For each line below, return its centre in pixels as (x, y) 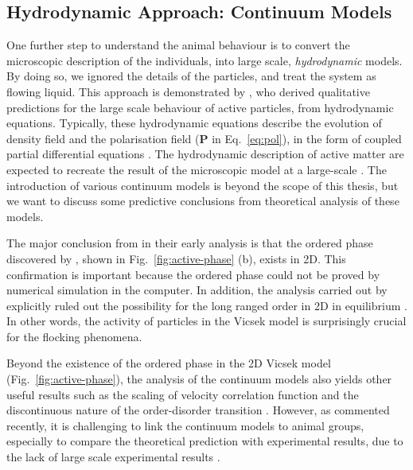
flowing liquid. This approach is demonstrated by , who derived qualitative (188, 91)
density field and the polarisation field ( (103, 138)
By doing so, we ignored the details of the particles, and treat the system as (191, 76)
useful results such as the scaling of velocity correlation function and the (183, 394)
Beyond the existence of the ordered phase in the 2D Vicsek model (169, 363)
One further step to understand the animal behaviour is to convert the (178, 45)
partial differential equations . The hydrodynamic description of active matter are (205, 154)
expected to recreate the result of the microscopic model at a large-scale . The (197, 169)
